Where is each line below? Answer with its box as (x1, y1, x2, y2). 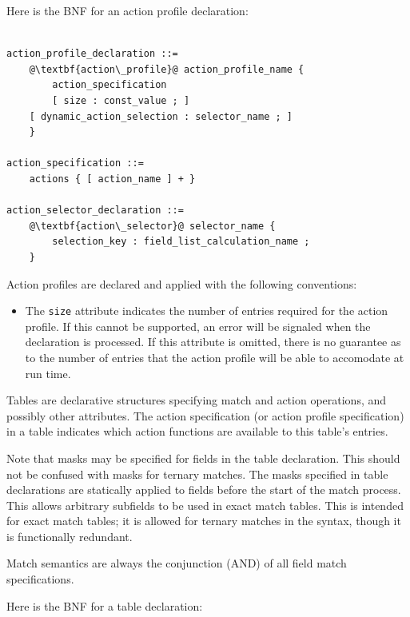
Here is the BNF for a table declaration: (6, 597, 203, 614)
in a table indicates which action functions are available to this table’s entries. (6, 423, 388, 440)
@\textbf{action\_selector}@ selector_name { (29, 220, 276, 232)
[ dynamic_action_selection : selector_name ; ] (29, 110, 293, 122)
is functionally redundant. (6, 527, 133, 544)
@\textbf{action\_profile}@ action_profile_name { (29, 63, 305, 75)
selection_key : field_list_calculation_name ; (52, 236, 310, 248)
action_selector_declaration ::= (6, 205, 184, 217)
